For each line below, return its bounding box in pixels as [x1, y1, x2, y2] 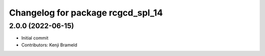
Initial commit [21, 35, 49, 41]
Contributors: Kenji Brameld [21, 42, 78, 48]
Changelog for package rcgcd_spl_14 [9, 7, 163, 18]
